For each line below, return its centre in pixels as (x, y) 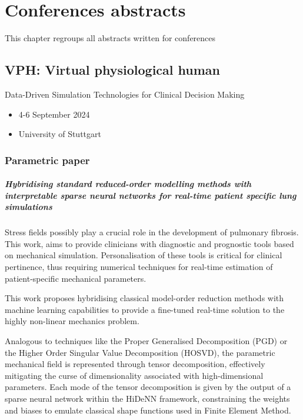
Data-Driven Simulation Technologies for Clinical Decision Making (125, 94)
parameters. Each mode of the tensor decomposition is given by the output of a (148, 387)
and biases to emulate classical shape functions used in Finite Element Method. (148, 410)
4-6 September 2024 (54, 114)
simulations (29, 207)
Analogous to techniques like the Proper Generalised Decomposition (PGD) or (146, 341)
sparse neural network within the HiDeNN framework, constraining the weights (147, 399)
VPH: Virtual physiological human (113, 70)
